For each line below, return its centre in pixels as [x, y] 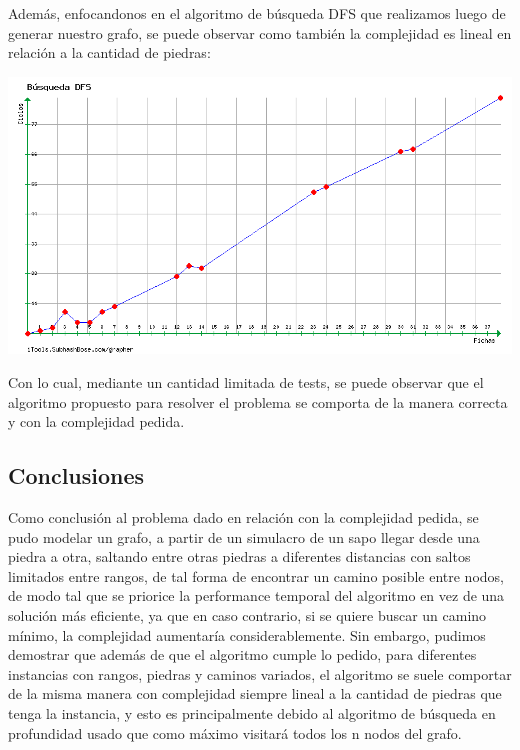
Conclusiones [76, 475]
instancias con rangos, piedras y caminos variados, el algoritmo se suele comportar [260, 673]
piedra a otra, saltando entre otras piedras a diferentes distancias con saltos [239, 556]
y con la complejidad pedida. [96, 421]
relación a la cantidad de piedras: [109, 52]
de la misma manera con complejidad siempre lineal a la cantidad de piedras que [255, 693]
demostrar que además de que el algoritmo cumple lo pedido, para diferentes [242, 654]
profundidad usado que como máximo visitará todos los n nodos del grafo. [235, 732]
